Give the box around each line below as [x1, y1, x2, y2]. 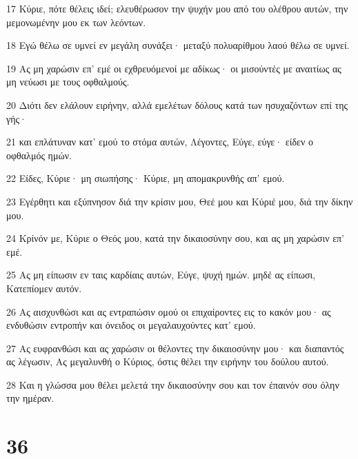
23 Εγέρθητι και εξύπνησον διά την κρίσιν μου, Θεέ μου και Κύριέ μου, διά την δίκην [6, 194, 353, 208]
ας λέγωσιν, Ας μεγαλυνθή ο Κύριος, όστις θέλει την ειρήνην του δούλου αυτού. [6, 354, 329, 369]
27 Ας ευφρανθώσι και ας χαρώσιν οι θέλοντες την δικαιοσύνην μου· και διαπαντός [6, 340, 344, 355]
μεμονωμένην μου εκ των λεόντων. [6, 14, 146, 29]
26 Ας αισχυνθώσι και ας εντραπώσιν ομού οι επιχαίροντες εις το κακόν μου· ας [6, 304, 331, 318]
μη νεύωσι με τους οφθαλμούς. [6, 74, 130, 89]
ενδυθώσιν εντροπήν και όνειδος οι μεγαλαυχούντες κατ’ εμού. [6, 318, 256, 332]
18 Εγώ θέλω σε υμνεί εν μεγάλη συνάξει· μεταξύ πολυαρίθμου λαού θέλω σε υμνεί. [6, 38, 350, 52]
